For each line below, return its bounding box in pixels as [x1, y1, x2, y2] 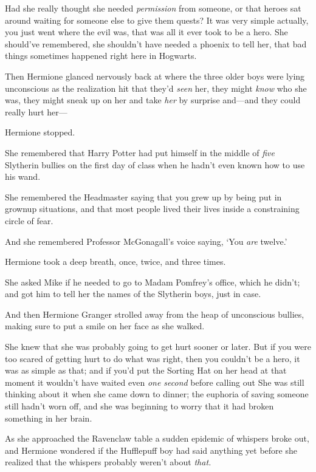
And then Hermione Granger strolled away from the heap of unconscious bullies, [5, 307, 304, 320]
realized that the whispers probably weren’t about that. [5, 456, 211, 468]
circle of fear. [5, 214, 53, 227]
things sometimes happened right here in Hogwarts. [5, 49, 197, 62]
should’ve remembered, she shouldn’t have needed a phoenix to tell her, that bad [5, 37, 307, 50]
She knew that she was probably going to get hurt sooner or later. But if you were [5, 340, 311, 353]
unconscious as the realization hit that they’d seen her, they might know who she [5, 81, 307, 94]
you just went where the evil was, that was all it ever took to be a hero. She [5, 26, 288, 38]
